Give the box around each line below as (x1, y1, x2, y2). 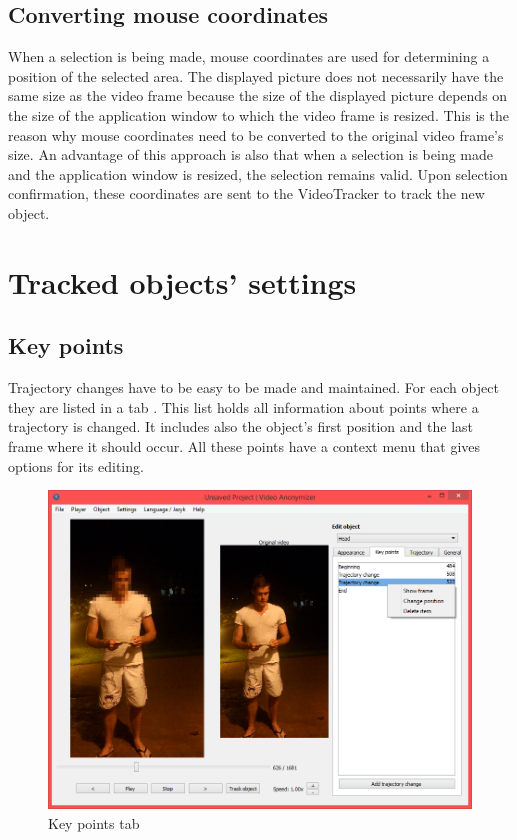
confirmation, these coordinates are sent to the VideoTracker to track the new (8, 183, 485, 204)
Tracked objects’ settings (8, 261, 357, 302)
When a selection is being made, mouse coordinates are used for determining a (8, 46, 490, 67)
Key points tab (48, 812, 140, 833)
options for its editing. (8, 455, 144, 476)
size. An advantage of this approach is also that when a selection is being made (8, 144, 494, 165)
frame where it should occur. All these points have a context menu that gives (8, 435, 481, 456)
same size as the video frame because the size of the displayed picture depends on (8, 85, 508, 106)
